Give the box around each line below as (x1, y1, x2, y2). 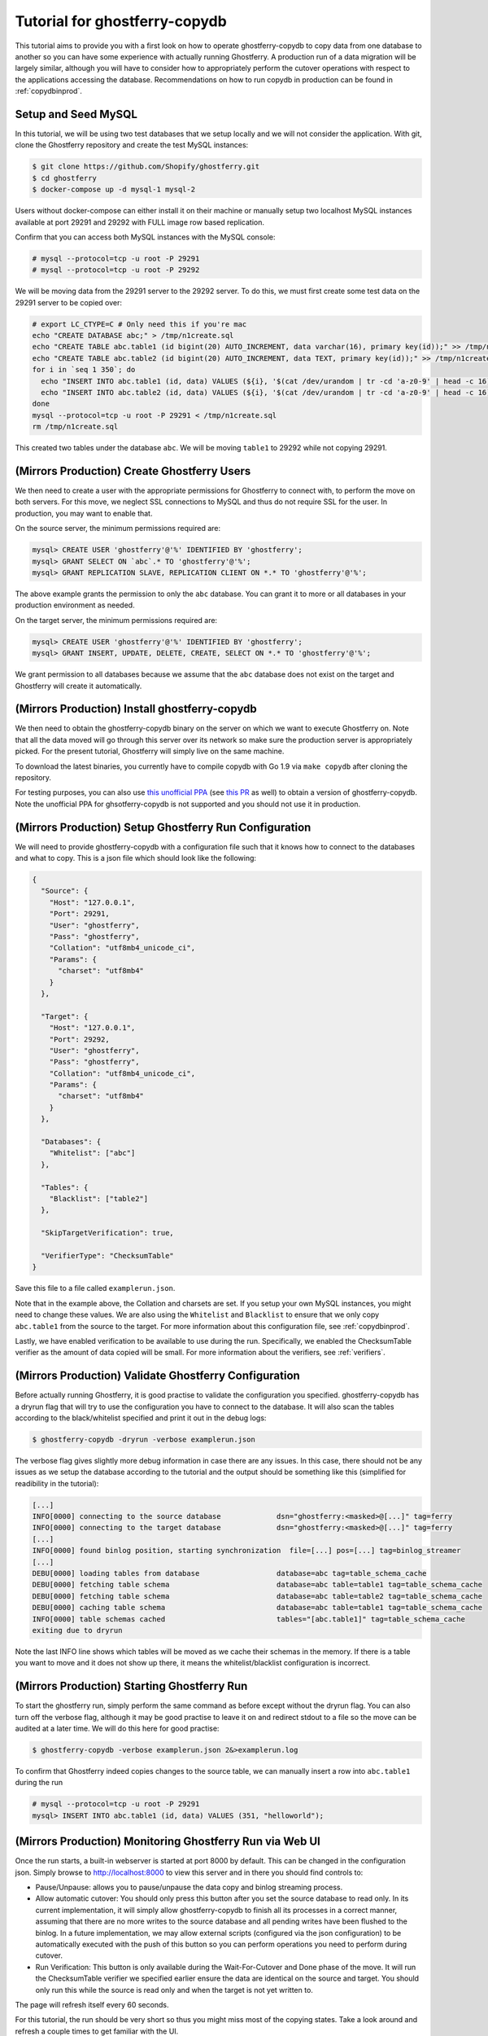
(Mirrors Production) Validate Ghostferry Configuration (15, 1369, 300, 1383)
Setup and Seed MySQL (15, 107, 138, 121)
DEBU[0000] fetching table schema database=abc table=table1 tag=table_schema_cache (32, 1580, 483, 1590)
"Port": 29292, (49, 1034, 110, 1044)
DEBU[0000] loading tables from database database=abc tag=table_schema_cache (32, 1569, 427, 1578)
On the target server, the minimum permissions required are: (15, 615, 218, 625)
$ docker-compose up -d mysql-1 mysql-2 (32, 185, 195, 195)
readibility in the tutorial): (15, 1478, 99, 1488)
